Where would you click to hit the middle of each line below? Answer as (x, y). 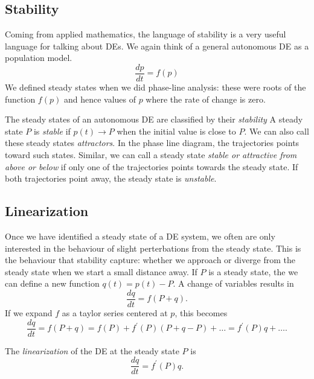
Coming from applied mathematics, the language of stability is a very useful (146, 34)
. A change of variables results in (233, 283)
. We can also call (277, 131)
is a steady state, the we (253, 271)
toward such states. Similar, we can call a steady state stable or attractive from (151, 155)
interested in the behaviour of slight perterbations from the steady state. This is (153, 248)
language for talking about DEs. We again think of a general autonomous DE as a (157, 46)
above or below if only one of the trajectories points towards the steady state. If (152, 166)
